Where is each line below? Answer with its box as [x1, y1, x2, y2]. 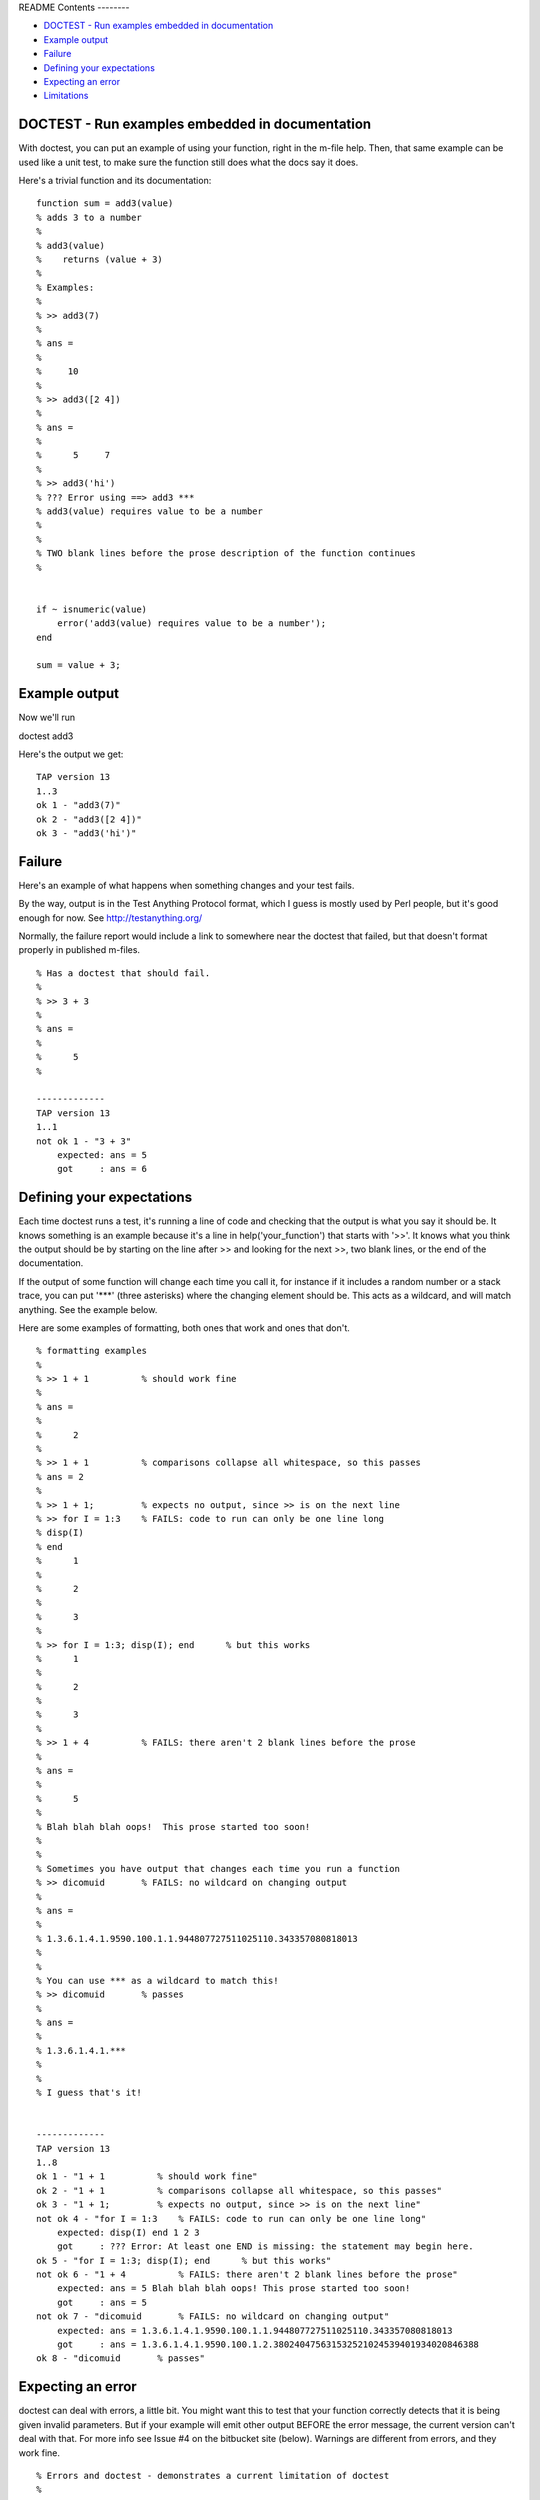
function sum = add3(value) [36, 198, 174, 209]
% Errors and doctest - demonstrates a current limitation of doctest [36, 2470, 390, 2481]
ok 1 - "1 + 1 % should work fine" [36, 2171, 259, 2182]
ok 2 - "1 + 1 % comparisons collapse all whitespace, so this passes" [36, 2185, 443, 2196]
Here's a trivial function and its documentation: [18, 175, 212, 187]
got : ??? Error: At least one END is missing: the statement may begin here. [56, 2241, 474, 2252]
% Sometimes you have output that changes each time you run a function [36, 1863, 400, 1874]
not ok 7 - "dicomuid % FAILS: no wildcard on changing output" [36, 2311, 390, 2322]
